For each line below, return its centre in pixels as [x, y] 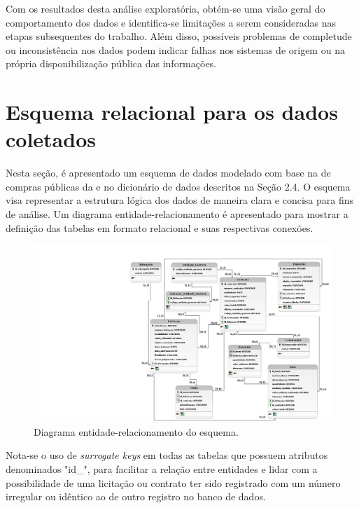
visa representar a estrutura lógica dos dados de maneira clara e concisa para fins [180, 200]
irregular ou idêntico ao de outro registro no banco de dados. [136, 496]
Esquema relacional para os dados [172, 112]
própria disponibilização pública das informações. [111, 63]
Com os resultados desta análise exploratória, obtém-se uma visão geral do [166, 8]
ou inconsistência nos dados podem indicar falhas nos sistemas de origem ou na [175, 49]
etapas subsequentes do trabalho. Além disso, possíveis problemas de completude [179, 36]
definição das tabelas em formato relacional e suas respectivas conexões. [160, 227]
